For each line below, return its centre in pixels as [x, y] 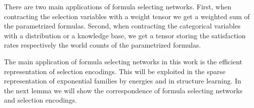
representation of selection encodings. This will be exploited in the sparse [115, 71]
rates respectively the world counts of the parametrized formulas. [103, 45]
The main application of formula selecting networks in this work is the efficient [123, 61]
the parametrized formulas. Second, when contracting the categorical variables [122, 26]
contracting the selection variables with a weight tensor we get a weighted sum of [127, 16]
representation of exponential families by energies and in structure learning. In [123, 81]
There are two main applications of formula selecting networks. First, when [118, 6]
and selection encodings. [41, 100]
